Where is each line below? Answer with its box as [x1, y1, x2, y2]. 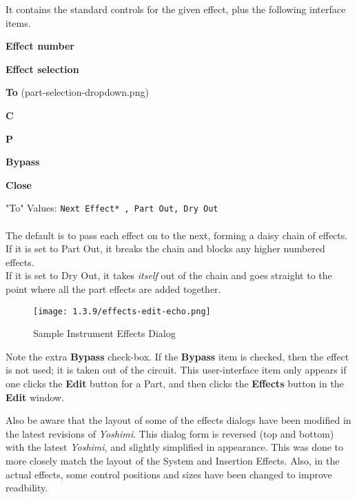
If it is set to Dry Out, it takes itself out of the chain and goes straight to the [6, 268, 332, 283]
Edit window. [6, 389, 65, 404]
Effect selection [6, 61, 79, 76]
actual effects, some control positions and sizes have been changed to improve [6, 467, 332, 481]
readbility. [6, 480, 48, 495]
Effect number [6, 39, 74, 53]
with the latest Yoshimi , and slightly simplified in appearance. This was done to [6, 440, 344, 454]
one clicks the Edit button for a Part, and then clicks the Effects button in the [6, 376, 344, 390]
